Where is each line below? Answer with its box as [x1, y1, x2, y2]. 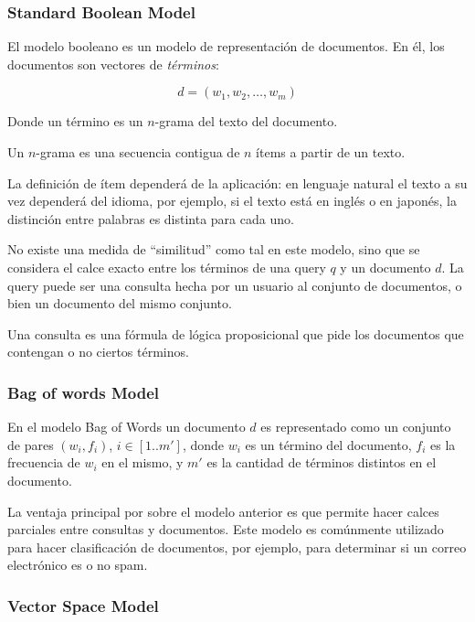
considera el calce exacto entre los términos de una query [7, 257, 326, 276]
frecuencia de [7, 453, 80, 472]
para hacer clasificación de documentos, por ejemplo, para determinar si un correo [7, 537, 467, 556]
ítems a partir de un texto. [256, 143, 406, 161]
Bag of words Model [7, 381, 160, 403]
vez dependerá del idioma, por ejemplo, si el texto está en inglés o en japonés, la [7, 191, 457, 210]
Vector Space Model [7, 594, 159, 617]
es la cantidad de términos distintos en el [206, 453, 437, 472]
